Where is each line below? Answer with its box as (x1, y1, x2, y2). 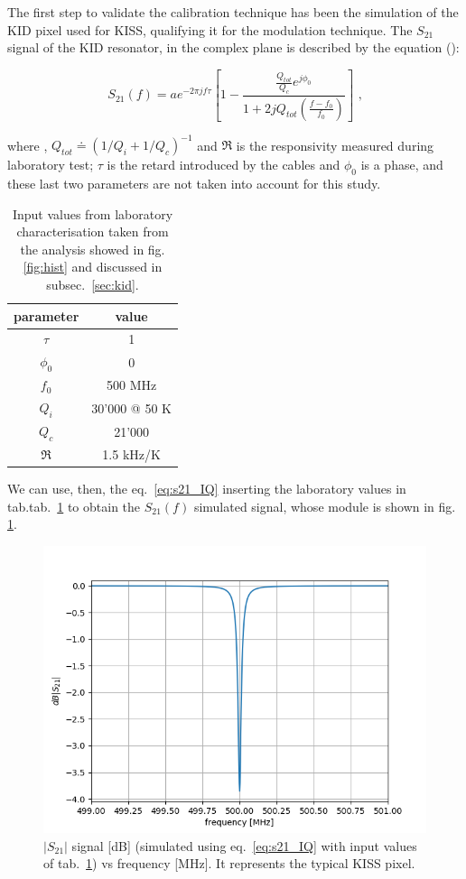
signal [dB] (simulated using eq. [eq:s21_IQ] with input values (71, 836, 417, 855)
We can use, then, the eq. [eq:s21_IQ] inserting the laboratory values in (7, 479, 406, 498)
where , (7, 135, 48, 154)
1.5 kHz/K (102, 445, 161, 464)
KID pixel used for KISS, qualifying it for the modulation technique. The (7, 20, 413, 39)
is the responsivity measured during (236, 135, 434, 154)
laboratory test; (7, 155, 94, 174)
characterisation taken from (16, 222, 169, 241)
